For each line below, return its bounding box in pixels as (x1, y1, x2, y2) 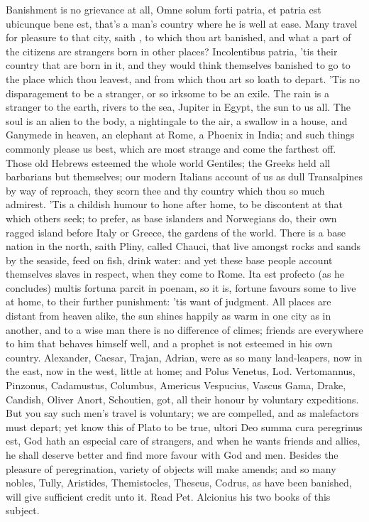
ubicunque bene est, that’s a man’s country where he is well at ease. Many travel (6, 16, 358, 31)
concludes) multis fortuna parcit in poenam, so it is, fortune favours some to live (6, 280, 356, 295)
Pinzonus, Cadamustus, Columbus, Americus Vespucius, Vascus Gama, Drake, (6, 378, 346, 393)
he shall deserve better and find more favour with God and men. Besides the (6, 447, 338, 462)
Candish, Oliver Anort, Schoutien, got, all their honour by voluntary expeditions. (6, 391, 359, 406)
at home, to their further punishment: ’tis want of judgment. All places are (6, 294, 331, 309)
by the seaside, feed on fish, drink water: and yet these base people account (6, 252, 333, 267)
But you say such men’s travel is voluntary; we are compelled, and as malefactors (6, 406, 359, 420)
